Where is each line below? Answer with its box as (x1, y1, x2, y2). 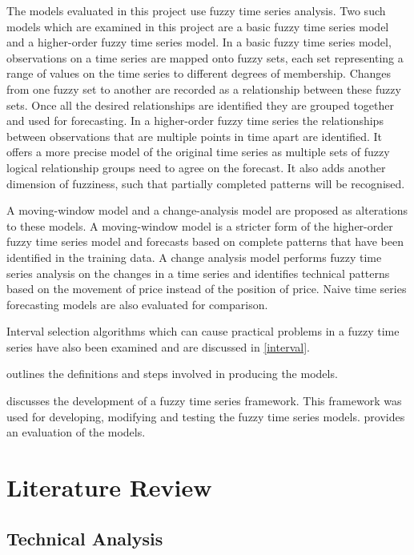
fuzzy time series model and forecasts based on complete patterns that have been (6, 233, 404, 250)
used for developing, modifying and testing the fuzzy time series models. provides (6, 408, 405, 424)
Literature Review (6, 471, 212, 504)
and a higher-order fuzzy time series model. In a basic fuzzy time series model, (6, 34, 392, 50)
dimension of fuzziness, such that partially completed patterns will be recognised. (6, 175, 405, 191)
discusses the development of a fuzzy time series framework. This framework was (6, 392, 402, 409)
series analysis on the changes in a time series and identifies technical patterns (6, 264, 390, 281)
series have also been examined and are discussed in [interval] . (6, 338, 310, 355)
